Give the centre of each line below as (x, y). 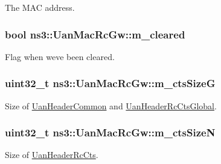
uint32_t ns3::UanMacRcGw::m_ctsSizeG (110, 83)
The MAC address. (40, 7)
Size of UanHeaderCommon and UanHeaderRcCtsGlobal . (111, 105)
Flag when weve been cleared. (60, 56)
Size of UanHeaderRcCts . (52, 155)
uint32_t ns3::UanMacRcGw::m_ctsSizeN (110, 132)
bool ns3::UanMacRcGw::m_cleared (95, 34)
